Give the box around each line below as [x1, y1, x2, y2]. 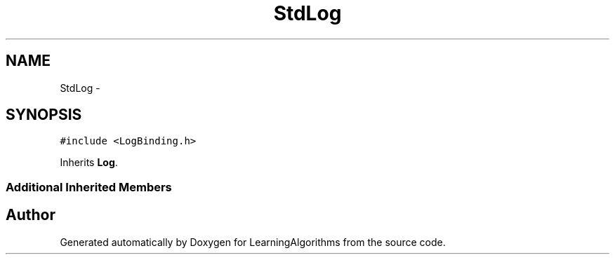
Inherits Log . [60, 156, 118, 169]
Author [6, 206, 55, 224]
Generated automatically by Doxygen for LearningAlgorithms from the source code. [60, 235, 446, 248]
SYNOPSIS [6, 106, 82, 124]
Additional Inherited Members [6, 179, 172, 194]
